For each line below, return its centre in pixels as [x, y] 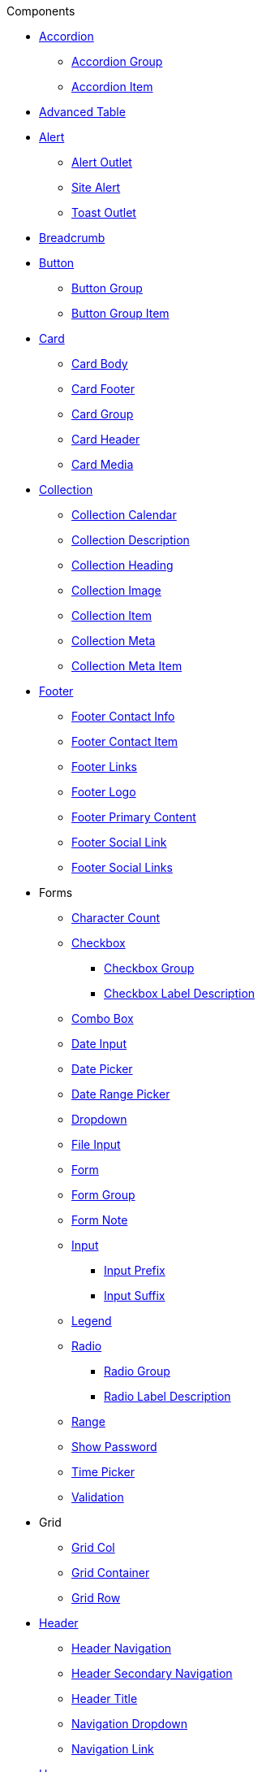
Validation [98, 1497]
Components [41, 11]
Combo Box [103, 1018]
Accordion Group [117, 61]
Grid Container [111, 1573]
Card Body [100, 364]
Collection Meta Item [127, 666]
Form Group [103, 1195]
